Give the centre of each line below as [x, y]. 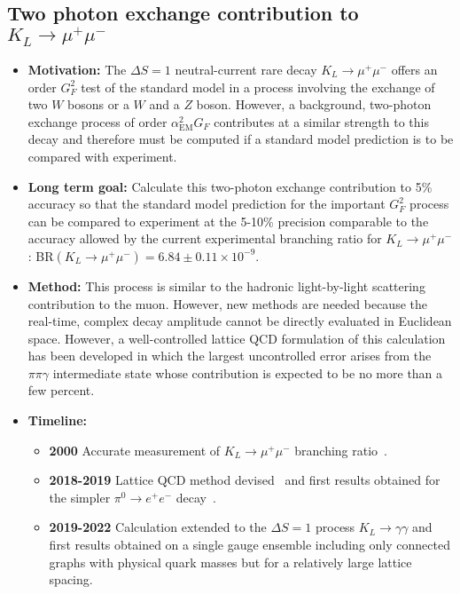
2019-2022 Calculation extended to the [158, 527]
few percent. [61, 390]
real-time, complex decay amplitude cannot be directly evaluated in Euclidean [240, 321]
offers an [414, 69]
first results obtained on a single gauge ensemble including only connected [249, 545]
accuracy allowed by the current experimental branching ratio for [205, 238]
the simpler [80, 497]
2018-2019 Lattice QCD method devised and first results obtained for [245, 480]
